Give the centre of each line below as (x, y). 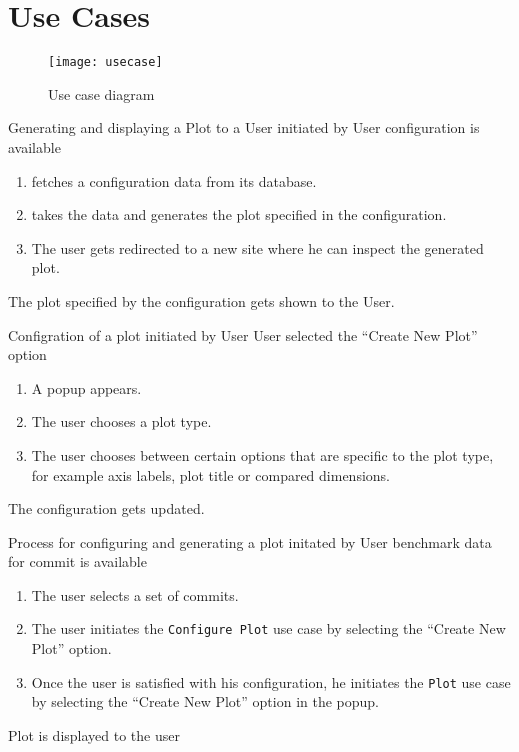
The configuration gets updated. (106, 508)
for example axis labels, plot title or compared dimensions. (210, 474)
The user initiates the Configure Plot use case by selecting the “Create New (268, 628)
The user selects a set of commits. (135, 594)
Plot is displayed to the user (94, 734)
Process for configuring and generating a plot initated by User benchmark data (250, 541)
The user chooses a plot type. (121, 421)
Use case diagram (101, 93)
